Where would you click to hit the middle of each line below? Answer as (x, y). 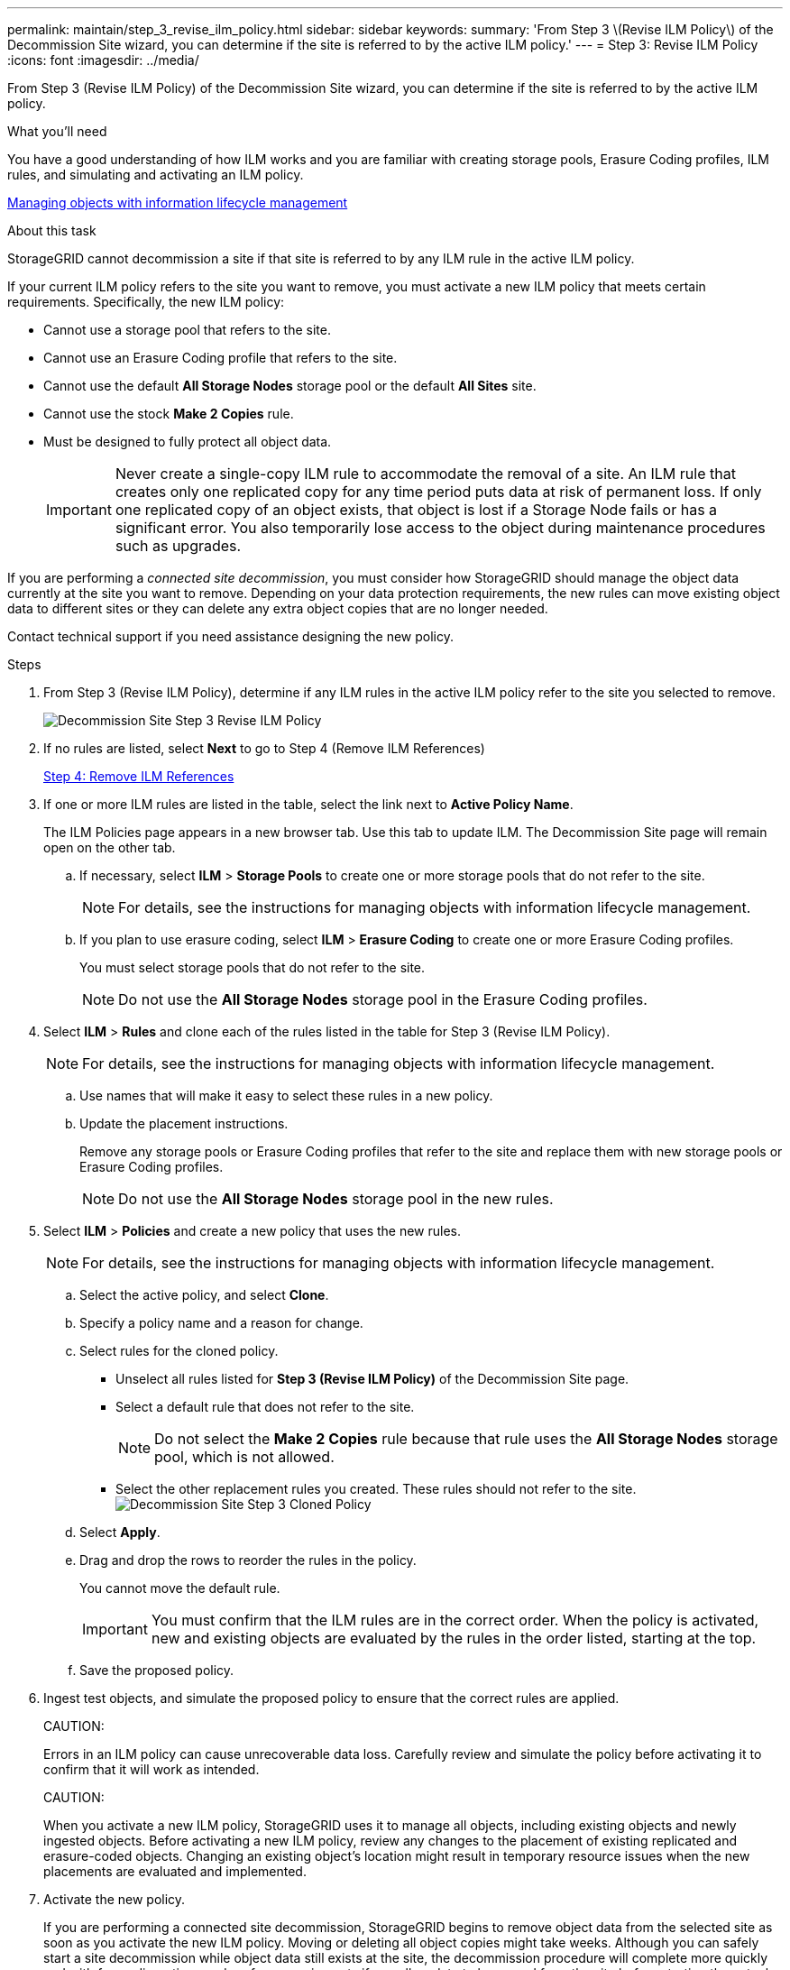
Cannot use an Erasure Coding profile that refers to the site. (220, 358)
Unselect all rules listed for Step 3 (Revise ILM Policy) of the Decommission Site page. (372, 1379)
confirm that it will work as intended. (152, 1769)
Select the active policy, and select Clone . (204, 1295)
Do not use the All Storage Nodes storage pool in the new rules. (336, 1199)
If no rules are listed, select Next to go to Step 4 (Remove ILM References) (264, 748)
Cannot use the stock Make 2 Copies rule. (169, 414)
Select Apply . (120, 1532)
